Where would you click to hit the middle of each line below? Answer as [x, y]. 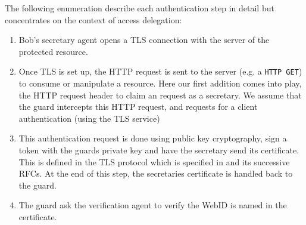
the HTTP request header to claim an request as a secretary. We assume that [160, 95]
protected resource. [53, 51]
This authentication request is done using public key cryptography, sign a [153, 138]
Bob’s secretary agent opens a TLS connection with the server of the [144, 40]
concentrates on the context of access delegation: [93, 19]
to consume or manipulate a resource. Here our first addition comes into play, [160, 83]
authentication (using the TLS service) [89, 118]
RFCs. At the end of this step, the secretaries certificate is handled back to [156, 173]
